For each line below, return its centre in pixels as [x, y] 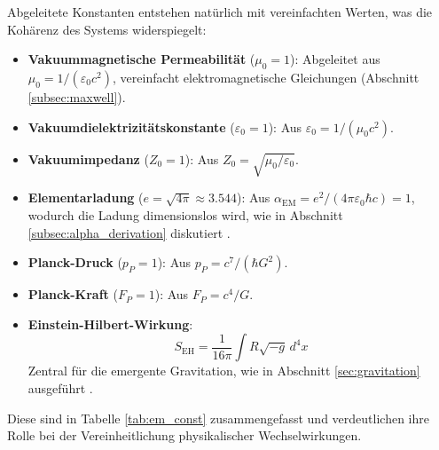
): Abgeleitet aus [335, 59]
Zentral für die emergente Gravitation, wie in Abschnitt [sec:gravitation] [224, 371]
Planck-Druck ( [75, 262]
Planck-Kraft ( [73, 294]
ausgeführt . [60, 387]
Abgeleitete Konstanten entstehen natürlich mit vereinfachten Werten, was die [220, 12]
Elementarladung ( [86, 197]
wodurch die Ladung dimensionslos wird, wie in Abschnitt [185, 214]
